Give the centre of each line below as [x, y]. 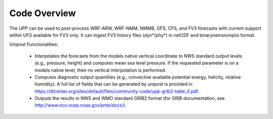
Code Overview [42, 13]
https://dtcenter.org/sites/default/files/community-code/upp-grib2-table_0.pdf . [117, 91]
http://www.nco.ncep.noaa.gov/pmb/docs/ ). [80, 105]
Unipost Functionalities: [34, 44]
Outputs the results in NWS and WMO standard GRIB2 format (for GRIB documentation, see [130, 98]
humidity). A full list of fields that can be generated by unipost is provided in [114, 84]
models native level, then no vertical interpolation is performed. [100, 70]
